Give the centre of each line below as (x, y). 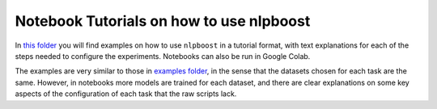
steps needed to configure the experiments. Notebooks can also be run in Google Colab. (163, 56)
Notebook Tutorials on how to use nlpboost (163, 21)
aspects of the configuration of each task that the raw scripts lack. (126, 94)
